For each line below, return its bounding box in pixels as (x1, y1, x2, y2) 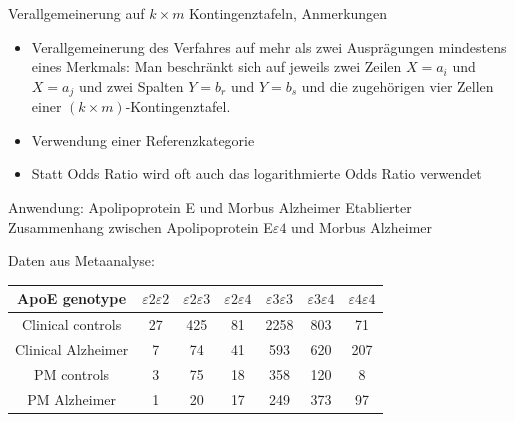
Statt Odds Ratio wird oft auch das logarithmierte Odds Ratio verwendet (31, 163, 482, 184)
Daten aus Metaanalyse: (8, 250, 155, 271)
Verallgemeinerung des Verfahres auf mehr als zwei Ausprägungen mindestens (31, 36, 507, 57)
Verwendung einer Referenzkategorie (31, 129, 255, 150)
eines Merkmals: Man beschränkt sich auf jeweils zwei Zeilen (31, 56, 402, 77)
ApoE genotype (17, 288, 127, 309)
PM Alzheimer (27, 388, 117, 409)
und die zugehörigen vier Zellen (301, 75, 494, 96)
